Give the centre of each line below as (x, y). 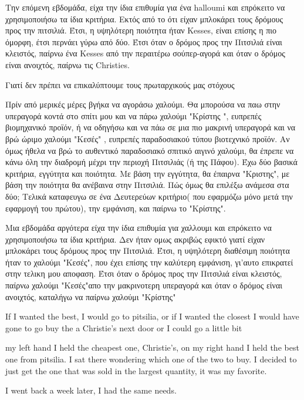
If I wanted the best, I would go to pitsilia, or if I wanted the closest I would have (152, 316)
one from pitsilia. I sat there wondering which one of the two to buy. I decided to (151, 359)
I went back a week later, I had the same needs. (91, 390)
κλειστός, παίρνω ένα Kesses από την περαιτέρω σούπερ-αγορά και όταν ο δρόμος (145, 53)
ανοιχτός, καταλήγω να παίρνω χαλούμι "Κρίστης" (91, 296)
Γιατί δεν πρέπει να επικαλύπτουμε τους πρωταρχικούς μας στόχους (120, 84)
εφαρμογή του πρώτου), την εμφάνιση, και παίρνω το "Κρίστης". (116, 208)
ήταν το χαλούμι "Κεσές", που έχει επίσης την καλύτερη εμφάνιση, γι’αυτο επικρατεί (149, 262)
